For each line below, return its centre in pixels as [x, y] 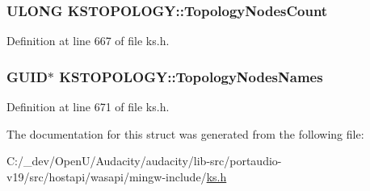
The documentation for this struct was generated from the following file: [185, 133]
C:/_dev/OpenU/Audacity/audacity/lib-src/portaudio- [144, 161]
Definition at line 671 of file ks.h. [88, 107]
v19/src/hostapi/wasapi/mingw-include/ [107, 176]
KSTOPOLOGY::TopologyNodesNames [191, 76]
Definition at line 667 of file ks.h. [88, 41]
